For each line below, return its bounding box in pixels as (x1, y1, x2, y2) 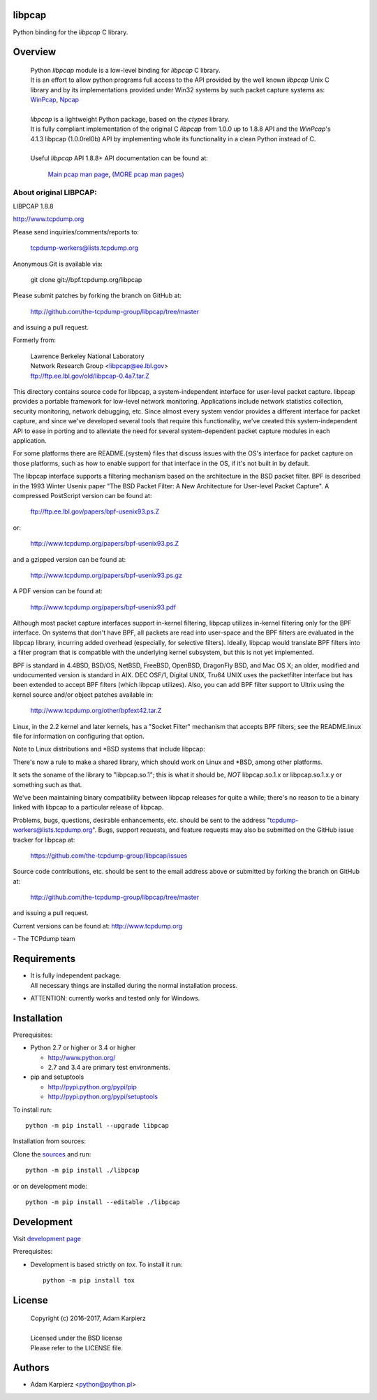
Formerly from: (13, 336, 56, 344)
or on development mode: (13, 1182, 87, 1190)
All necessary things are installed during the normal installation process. (30, 981, 238, 989)
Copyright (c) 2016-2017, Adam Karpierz (30, 1314, 146, 1322)
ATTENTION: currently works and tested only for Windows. (30, 994, 200, 1002)
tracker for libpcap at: (13, 835, 75, 844)
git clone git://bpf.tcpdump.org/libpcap (30, 275, 142, 283)
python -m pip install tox (43, 1276, 135, 1284)
